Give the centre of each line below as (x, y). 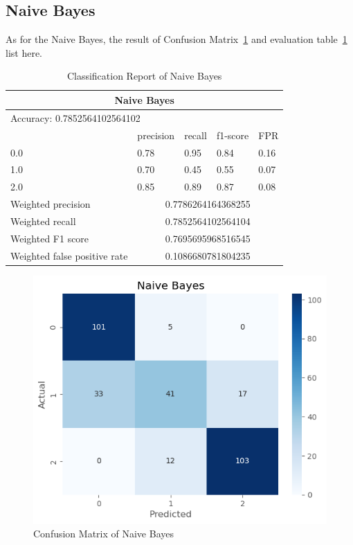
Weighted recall (43, 221)
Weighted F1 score (50, 238)
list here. (24, 52)
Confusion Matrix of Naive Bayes (103, 534)
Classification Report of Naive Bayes (144, 76)
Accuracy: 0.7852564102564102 (75, 117)
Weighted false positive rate (69, 255)
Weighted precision (51, 204)
